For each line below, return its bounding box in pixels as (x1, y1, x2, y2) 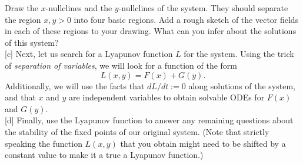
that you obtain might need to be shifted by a (120, 137, 286, 149)
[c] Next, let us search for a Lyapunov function (5, 48, 173, 60)
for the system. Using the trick (184, 48, 294, 60)
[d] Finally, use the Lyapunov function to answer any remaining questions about (5, 114, 294, 126)
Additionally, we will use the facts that (5, 79, 145, 92)
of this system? (5, 36, 59, 48)
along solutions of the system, (188, 79, 295, 92)
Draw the (5, 2, 39, 14)
